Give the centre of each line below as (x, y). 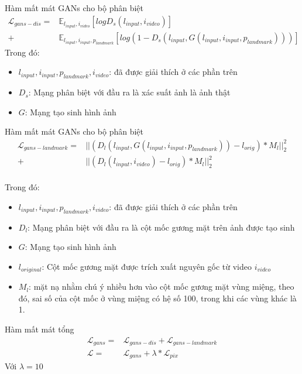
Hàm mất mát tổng (40, 329)
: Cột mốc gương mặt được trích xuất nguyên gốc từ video (147, 266)
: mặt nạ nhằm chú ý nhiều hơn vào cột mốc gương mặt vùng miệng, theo (162, 286)
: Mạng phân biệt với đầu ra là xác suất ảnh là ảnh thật (129, 92)
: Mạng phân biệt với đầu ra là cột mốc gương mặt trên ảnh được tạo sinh (161, 227)
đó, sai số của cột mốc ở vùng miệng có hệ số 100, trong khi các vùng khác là (157, 298)
